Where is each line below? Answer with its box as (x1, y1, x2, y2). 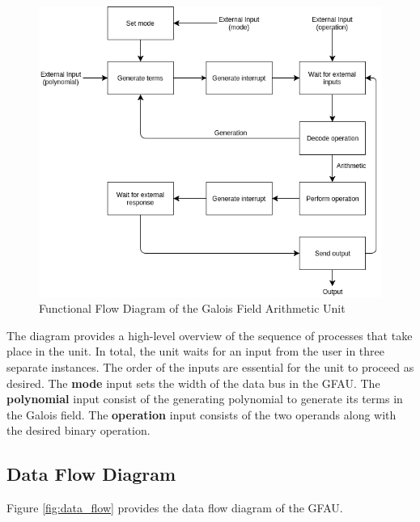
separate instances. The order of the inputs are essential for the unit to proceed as (6, 359, 414, 376)
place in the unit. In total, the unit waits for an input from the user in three (6, 343, 385, 360)
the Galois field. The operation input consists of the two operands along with (6, 406, 397, 423)
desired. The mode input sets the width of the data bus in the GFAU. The (6, 374, 380, 391)
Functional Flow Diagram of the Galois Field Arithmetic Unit (39, 300, 346, 317)
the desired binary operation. (6, 422, 151, 439)
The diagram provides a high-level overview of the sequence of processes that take (6, 326, 413, 343)
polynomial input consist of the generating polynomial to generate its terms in (6, 390, 403, 407)
